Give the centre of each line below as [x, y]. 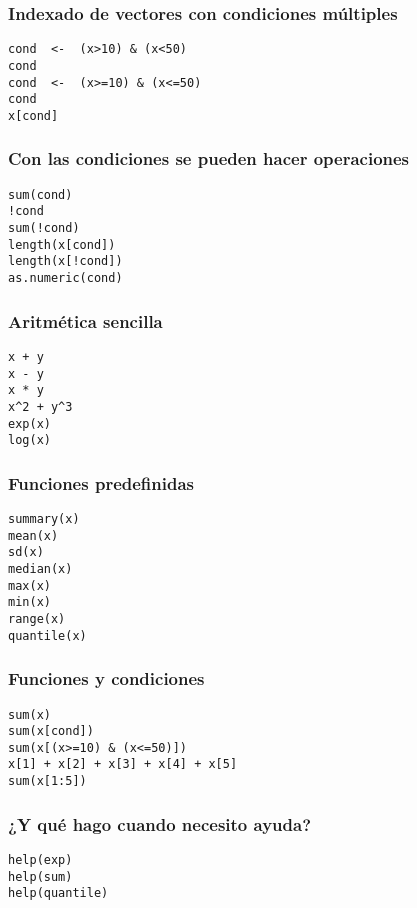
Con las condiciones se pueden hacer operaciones [209, 158]
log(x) [29, 440]
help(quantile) [58, 893]
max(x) [29, 585]
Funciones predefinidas [101, 482]
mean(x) [33, 535]
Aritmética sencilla [85, 320]
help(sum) [40, 876]
